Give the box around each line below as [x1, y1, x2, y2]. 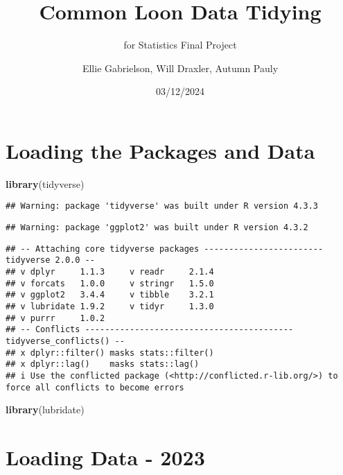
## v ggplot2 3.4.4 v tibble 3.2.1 [6, 290, 214, 300]
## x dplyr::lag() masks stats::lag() [6, 359, 200, 370]
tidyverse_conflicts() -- [6, 336, 125, 346]
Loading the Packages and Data [6, 136, 315, 164]
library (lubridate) [6, 402, 85, 417]
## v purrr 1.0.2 [6, 313, 105, 323]
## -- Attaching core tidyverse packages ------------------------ [6, 243, 324, 254]
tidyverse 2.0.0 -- [6, 255, 95, 266]
